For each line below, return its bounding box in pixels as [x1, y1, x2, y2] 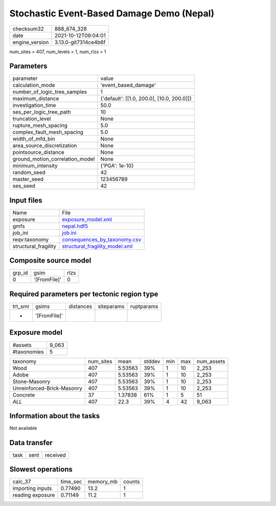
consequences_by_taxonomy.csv [62, 236, 142, 243]
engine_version [12, 38, 49, 46]
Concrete [12, 391, 35, 399]
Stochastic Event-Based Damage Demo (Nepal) [9, 8, 215, 19]
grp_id [12, 269, 28, 276]
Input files [9, 196, 43, 205]
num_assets [196, 358, 225, 365]
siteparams [98, 303, 125, 310]
